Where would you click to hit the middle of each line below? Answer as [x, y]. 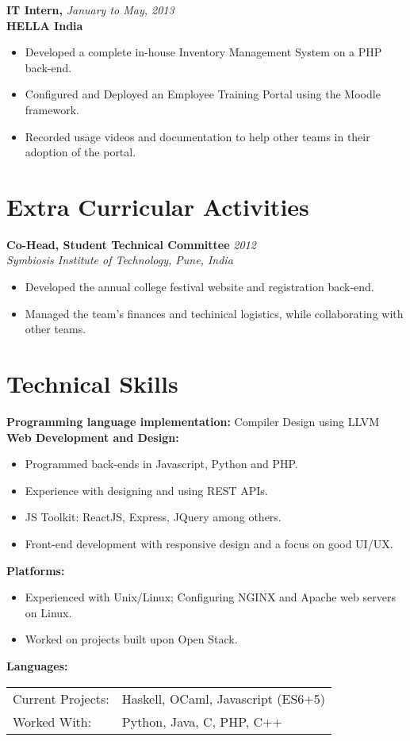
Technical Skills [92, 384]
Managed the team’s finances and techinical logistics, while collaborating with [214, 313]
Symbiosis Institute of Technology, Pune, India [120, 260]
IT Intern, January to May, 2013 [90, 10]
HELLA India [45, 25]
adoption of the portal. [80, 152]
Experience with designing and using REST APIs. [146, 490]
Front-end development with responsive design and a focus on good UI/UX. [209, 543]
